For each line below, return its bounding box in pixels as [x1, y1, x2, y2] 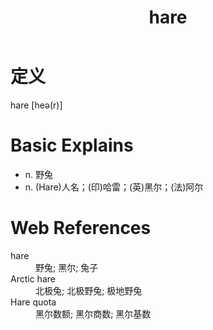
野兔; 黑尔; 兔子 [35, 261, 99, 273]
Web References [10, 217, 152, 240]
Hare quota [10, 296, 57, 308]
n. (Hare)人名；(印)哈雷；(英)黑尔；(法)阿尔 [24, 181, 204, 193]
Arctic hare [10, 272, 56, 285]
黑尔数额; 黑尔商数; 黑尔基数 [35, 307, 152, 320]
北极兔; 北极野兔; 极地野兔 [35, 284, 143, 296]
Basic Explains [10, 134, 134, 157]
